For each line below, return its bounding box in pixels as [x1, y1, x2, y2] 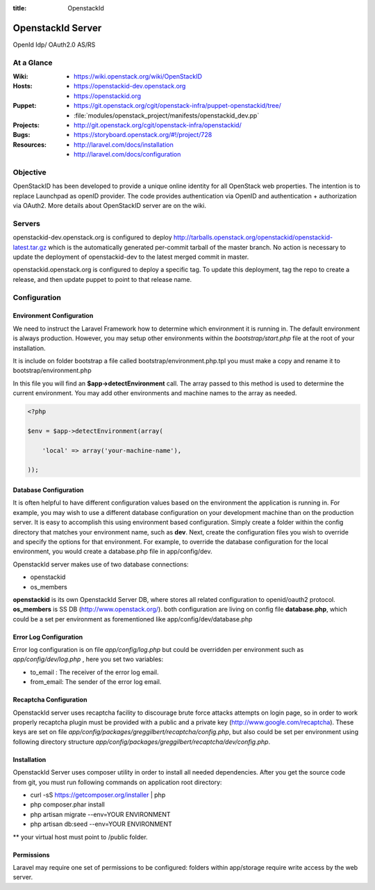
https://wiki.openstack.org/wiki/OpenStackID [74, 72, 203, 81]
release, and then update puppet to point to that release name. [12, 275, 192, 283]
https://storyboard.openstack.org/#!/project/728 [74, 131, 212, 139]
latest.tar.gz [12, 243, 47, 251]
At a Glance [12, 58, 53, 67]
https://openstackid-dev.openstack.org [74, 82, 186, 90]
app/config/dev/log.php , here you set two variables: [12, 655, 164, 664]
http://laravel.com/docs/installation [74, 140, 174, 149]
